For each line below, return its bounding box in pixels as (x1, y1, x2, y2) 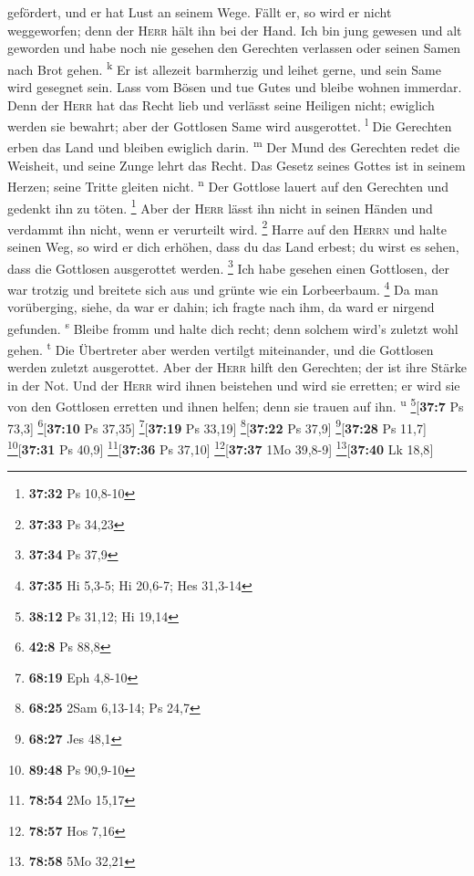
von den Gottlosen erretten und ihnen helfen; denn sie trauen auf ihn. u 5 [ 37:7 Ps (7, 394, 464, 416)
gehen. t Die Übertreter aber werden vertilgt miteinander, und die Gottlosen (7, 338, 434, 359)
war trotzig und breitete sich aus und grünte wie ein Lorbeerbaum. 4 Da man (7, 276, 438, 298)
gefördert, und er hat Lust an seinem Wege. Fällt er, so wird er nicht (7, 3, 392, 21)
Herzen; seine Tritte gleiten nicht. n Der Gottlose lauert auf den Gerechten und (7, 174, 448, 195)
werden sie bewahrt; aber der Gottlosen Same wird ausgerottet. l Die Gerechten (7, 114, 452, 135)
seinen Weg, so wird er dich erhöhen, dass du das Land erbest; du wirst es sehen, (7, 237, 459, 256)
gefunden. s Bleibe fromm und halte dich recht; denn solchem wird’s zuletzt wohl (7, 316, 459, 338)
